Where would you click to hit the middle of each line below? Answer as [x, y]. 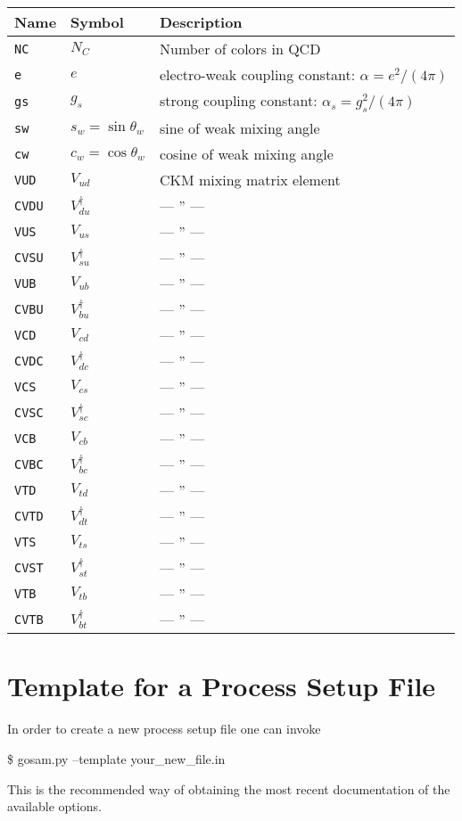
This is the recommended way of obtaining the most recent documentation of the [229, 788]
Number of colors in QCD [240, 49]
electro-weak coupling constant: [258, 74]
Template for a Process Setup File [222, 686]
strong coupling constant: [239, 100]
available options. [54, 806]
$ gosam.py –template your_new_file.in [116, 758]
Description [201, 22]
